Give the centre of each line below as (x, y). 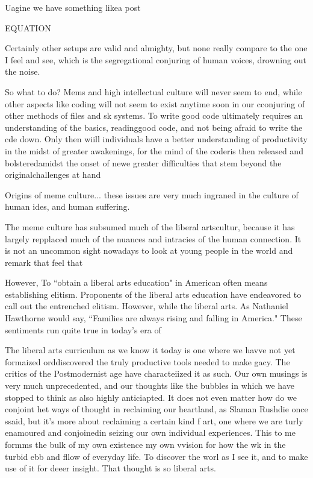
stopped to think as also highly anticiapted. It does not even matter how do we (151, 397)
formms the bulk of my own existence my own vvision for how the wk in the (145, 444)
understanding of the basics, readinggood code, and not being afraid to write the (154, 127)
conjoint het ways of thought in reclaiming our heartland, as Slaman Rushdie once (156, 409)
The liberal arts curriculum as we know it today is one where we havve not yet (150, 350)
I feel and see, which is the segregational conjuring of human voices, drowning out (156, 59)
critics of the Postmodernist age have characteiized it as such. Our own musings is (156, 373)
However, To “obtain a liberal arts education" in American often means (136, 282)
